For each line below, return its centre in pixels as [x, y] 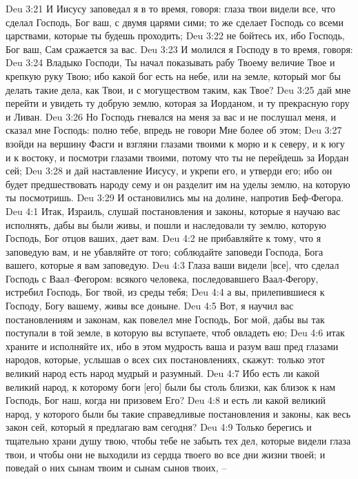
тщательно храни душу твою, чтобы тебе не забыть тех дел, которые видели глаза [178, 440]
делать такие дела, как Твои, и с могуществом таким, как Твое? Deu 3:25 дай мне [178, 89]
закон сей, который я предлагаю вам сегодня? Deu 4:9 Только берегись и [159, 427]
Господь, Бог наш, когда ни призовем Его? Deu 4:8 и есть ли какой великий [166, 400]
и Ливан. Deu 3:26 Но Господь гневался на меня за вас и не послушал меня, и [171, 116]
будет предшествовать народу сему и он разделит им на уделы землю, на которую [178, 184]
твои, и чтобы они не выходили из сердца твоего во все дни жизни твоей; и [166, 454]
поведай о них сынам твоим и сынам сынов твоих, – [116, 468]
